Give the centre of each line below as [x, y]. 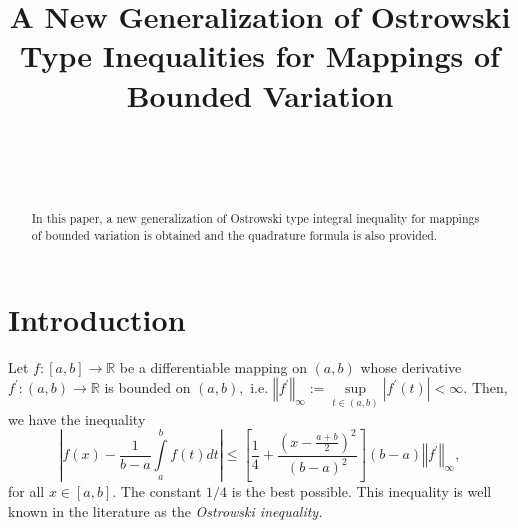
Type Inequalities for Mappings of [260, 55]
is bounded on [147, 387]
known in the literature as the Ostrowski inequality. [165, 510]
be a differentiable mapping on [213, 366]
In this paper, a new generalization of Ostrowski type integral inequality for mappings [255, 218]
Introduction [97, 318]
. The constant [157, 491]
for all [26, 491]
